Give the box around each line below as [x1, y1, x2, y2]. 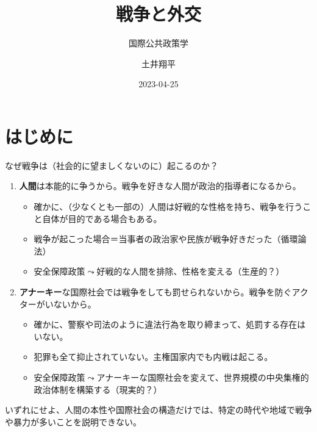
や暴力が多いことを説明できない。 [5, 415, 141, 428]
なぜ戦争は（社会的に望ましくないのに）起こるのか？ [5, 159, 218, 171]
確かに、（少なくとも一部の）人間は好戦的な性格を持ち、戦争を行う [34, 200, 303, 213]
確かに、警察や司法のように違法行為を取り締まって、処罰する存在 [34, 318, 297, 331]
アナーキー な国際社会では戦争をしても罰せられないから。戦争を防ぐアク [19, 286, 308, 298]
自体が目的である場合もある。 [42, 212, 162, 225]
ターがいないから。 [19, 297, 96, 310]
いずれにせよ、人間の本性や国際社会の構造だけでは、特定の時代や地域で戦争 [5, 403, 312, 416]
